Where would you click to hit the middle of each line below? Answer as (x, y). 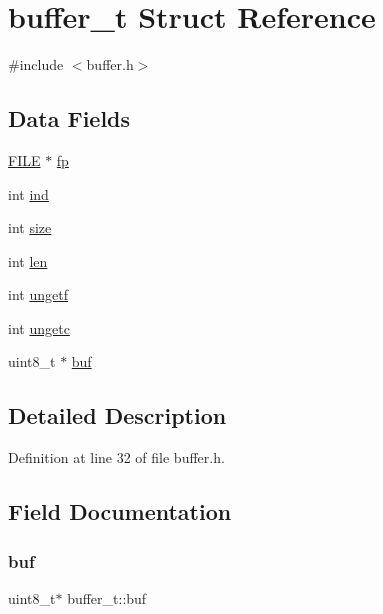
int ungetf (38, 294)
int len (28, 260)
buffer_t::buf (107, 597)
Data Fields (69, 118)
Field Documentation (120, 511)
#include (36, 64)
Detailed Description (117, 415)
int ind (28, 193)
